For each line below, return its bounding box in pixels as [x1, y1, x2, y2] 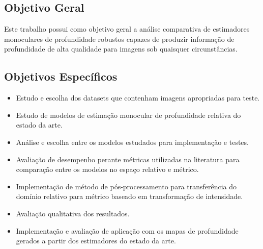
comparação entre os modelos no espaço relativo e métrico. [16, 164, 199, 175]
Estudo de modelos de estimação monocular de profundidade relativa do [16, 109, 241, 120]
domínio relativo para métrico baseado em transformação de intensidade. [16, 191, 243, 202]
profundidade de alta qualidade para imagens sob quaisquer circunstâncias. [4, 43, 238, 54]
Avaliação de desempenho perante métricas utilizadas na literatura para [16, 154, 240, 164]
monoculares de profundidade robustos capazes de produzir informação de [4, 33, 235, 44]
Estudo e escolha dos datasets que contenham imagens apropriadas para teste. [16, 92, 260, 103]
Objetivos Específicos [4, 68, 118, 84]
